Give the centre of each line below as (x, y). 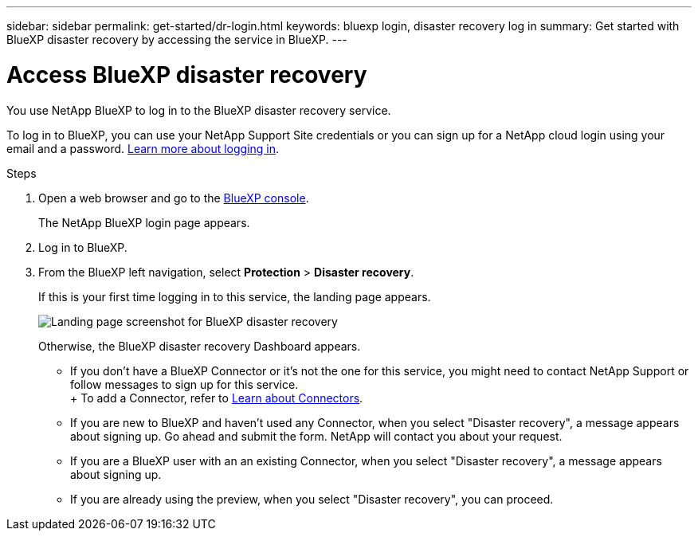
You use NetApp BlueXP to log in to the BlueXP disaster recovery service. (199, 110)
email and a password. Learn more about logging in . (143, 148)
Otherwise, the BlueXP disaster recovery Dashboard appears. (200, 346)
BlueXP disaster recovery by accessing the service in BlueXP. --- (177, 39)
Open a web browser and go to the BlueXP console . (174, 198)
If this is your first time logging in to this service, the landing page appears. (235, 296)
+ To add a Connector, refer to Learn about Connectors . (217, 398)
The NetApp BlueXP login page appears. (144, 222)
